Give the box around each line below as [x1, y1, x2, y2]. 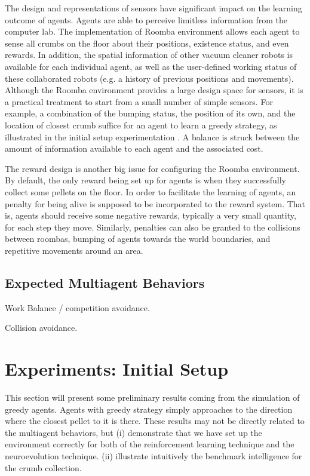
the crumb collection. [5, 461, 82, 474]
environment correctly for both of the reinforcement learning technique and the [5, 438, 294, 450]
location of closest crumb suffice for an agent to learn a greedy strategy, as [5, 118, 277, 131]
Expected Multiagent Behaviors [5, 273, 205, 291]
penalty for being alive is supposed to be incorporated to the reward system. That [5, 197, 306, 210]
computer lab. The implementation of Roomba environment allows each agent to [5, 25, 300, 38]
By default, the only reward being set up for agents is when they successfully [5, 174, 286, 186]
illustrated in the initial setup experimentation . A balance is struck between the [5, 130, 300, 143]
